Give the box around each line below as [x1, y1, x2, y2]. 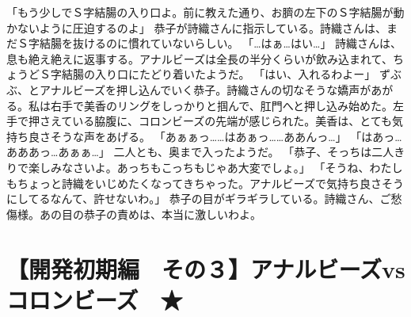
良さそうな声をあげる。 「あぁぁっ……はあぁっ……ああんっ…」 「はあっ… [28, 128, 402, 144]
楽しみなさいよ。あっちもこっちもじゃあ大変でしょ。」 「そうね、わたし [28, 158, 403, 175]
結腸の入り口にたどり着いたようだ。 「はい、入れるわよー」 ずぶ [61, 66, 401, 82]
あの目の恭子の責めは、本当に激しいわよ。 [39, 205, 261, 222]
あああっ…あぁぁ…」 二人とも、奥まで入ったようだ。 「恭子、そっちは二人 [6, 143, 394, 160]
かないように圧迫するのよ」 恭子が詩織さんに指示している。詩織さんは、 [6, 19, 386, 36]
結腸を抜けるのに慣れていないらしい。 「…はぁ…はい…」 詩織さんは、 [39, 35, 402, 52]
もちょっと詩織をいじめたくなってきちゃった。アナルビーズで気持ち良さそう [6, 174, 404, 191]
